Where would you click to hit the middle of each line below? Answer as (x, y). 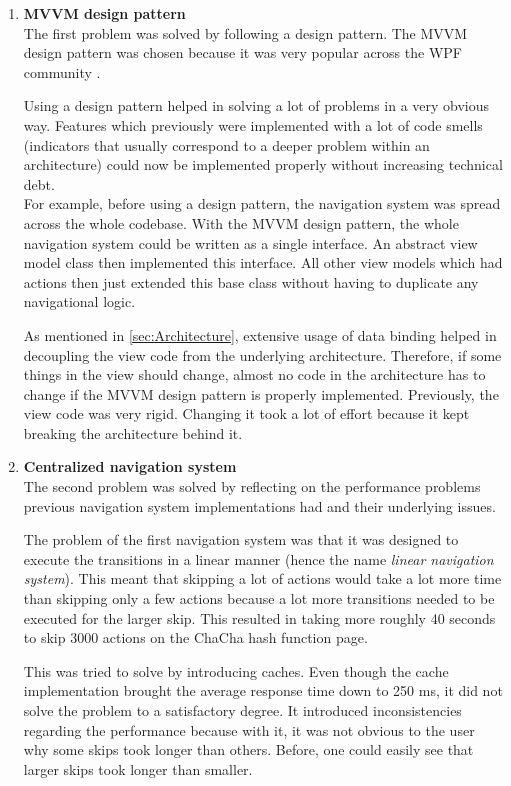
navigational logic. (79, 301)
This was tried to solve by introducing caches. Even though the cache (236, 670)
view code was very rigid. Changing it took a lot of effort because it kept (246, 413)
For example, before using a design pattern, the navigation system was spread (262, 203)
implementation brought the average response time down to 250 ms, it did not (263, 690)
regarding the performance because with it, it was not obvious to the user (249, 729)
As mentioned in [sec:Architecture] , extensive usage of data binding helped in (260, 334)
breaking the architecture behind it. (133, 432)
